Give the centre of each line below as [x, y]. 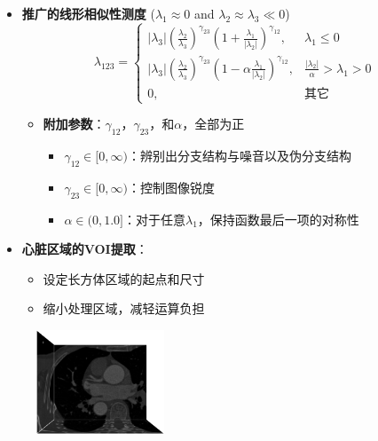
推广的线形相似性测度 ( [88, 13]
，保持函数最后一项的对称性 [278, 219]
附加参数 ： [74, 124]
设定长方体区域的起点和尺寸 [124, 278]
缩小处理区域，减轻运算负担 [124, 308]
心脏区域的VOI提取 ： [85, 249]
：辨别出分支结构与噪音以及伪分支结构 [239, 155]
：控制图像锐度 [171, 187]
